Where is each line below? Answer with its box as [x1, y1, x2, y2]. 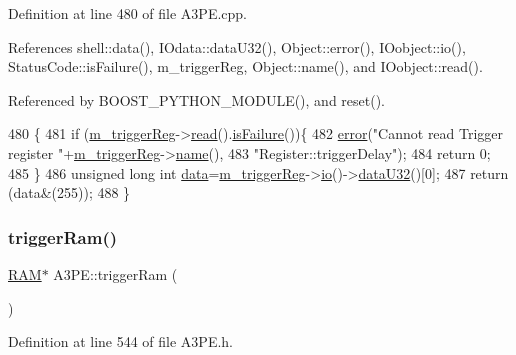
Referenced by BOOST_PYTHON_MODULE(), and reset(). [8, 89, 386, 110]
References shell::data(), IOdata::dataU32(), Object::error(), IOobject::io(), [8, 36, 466, 57]
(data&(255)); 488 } [8, 182, 131, 203]
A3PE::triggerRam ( [53, 263, 178, 284]
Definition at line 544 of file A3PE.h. [8, 331, 234, 352]
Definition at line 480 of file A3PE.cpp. [8, 3, 248, 23]
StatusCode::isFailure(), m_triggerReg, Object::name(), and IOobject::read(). [8, 56, 483, 77]
